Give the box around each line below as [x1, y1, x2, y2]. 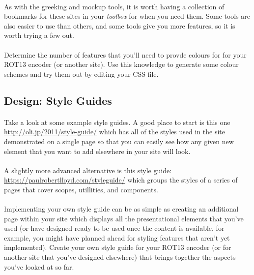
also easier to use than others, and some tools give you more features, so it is [4, 20, 235, 31]
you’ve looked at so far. [4, 261, 74, 272]
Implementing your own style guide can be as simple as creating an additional [4, 204, 239, 214]
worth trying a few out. [4, 30, 74, 40]
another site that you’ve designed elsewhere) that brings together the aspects [4, 252, 236, 262]
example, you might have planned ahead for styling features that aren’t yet [4, 232, 230, 243]
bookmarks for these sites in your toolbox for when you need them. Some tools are [4, 11, 251, 21]
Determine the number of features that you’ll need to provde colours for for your [4, 49, 247, 60]
